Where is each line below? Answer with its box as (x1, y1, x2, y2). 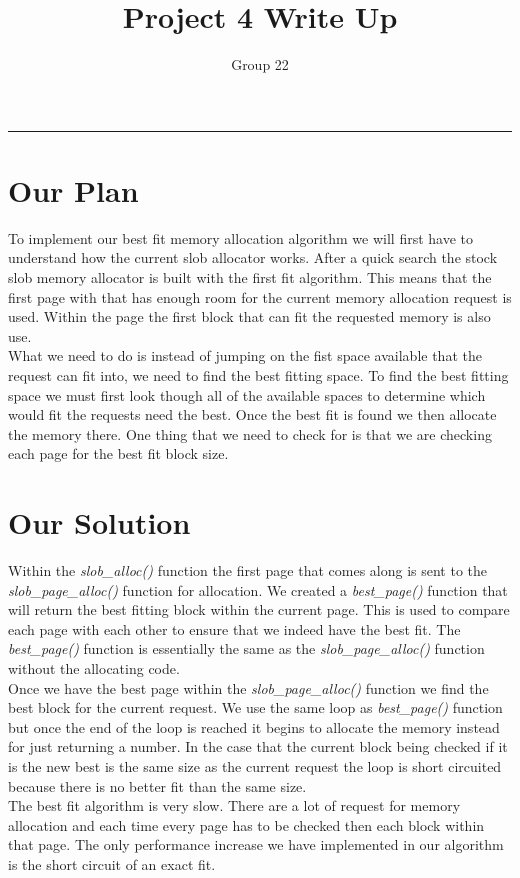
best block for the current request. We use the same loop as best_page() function (8, 697, 503, 718)
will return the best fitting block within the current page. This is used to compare (8, 599, 510, 620)
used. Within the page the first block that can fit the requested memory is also (8, 306, 491, 327)
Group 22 (231, 54, 289, 75)
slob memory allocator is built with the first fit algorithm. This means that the (8, 267, 492, 288)
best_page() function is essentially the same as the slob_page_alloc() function (8, 638, 485, 659)
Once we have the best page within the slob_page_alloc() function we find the (8, 677, 489, 698)
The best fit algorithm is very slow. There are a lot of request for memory (8, 795, 461, 816)
